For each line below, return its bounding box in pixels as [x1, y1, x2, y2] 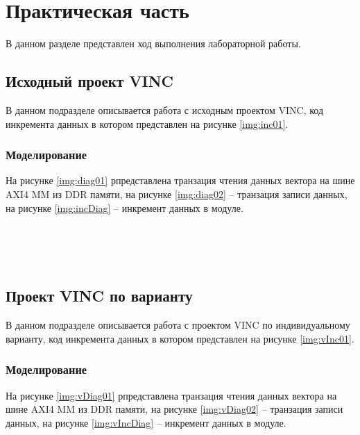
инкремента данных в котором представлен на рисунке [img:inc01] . [6, 116, 289, 131]
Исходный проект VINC [6, 70, 174, 92]
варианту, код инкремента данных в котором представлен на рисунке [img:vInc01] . [6, 331, 354, 345]
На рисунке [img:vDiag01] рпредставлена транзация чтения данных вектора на [6, 388, 337, 402]
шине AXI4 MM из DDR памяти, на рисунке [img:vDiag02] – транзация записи [6, 402, 343, 416]
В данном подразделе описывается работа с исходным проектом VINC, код [6, 102, 324, 117]
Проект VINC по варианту [6, 285, 193, 306]
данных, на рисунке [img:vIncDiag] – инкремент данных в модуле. [6, 415, 286, 429]
